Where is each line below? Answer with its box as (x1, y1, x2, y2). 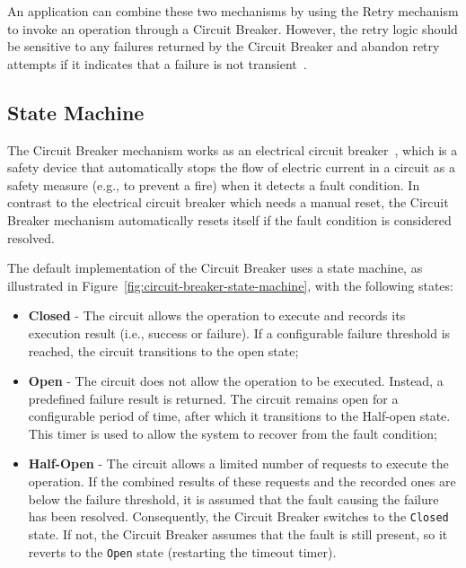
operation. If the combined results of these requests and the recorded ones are (28, 472, 456, 491)
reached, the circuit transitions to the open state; (28, 341, 299, 360)
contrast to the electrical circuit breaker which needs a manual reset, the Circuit (7, 193, 449, 212)
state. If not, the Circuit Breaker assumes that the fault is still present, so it (28, 524, 448, 543)
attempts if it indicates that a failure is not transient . (7, 54, 307, 73)
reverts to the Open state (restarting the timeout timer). (28, 542, 337, 561)
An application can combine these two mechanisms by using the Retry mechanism (7, 2, 459, 20)
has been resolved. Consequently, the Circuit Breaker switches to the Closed (28, 507, 449, 526)
